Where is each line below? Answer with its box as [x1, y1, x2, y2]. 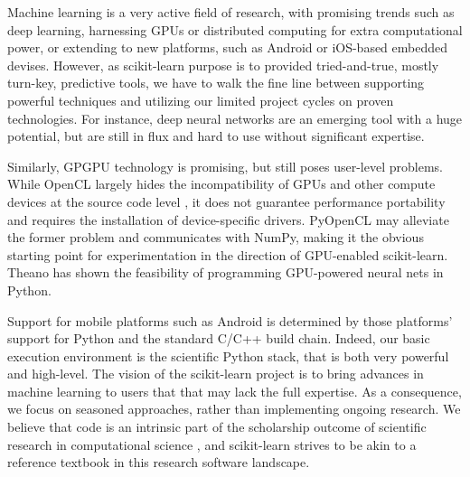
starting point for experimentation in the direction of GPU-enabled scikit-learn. [7, 245, 448, 264]
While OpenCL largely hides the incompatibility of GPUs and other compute [7, 174, 436, 193]
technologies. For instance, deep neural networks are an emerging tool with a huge [7, 108, 463, 127]
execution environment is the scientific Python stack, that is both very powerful [7, 346, 449, 365]
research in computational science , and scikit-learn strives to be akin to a [7, 435, 417, 454]
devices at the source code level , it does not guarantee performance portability [7, 192, 446, 210]
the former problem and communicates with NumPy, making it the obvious [7, 228, 424, 247]
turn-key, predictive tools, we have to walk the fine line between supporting [7, 73, 425, 92]
